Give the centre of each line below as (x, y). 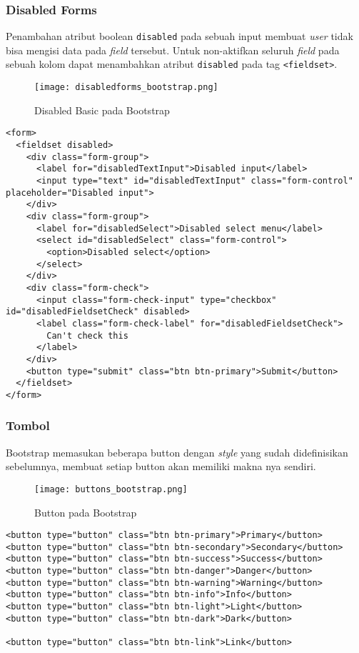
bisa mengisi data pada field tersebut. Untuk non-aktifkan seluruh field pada (173, 50)
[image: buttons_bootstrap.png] (111, 489)
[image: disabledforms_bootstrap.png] (126, 88)
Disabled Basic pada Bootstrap (102, 110)
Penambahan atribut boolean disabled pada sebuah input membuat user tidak (179, 36)
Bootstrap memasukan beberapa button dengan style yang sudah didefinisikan (177, 452)
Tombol (28, 425)
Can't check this (87, 335)
